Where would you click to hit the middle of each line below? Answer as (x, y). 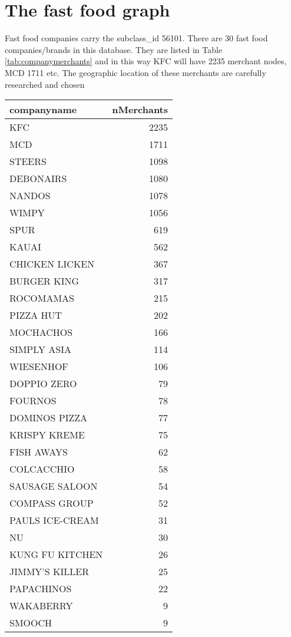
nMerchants (140, 110)
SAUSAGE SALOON (54, 486)
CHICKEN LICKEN (52, 264)
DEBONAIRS (38, 179)
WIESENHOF (39, 367)
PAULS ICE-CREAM (54, 520)
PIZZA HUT (36, 315)
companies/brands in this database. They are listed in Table (114, 49)
